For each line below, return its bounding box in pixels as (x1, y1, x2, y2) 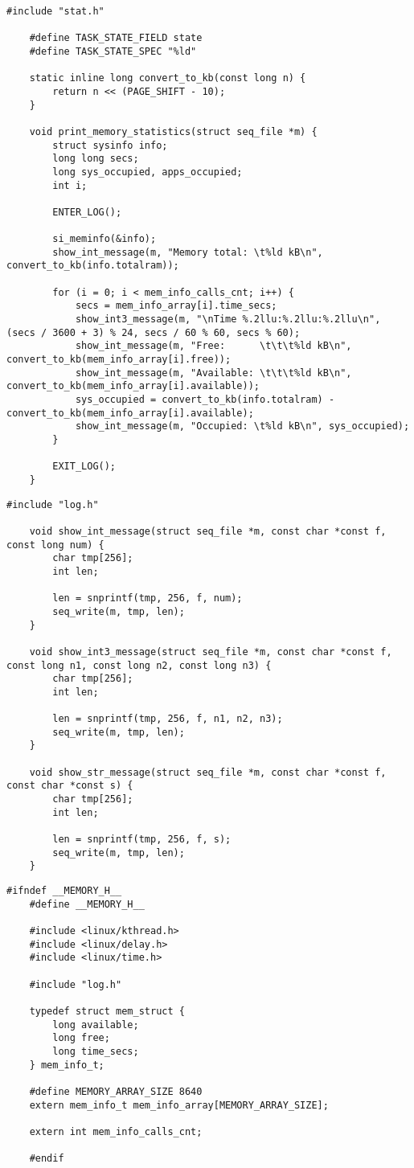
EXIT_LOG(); (52, 461, 117, 473)
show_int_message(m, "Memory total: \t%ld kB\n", (52, 246, 323, 258)
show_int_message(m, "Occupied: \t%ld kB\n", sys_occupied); (75, 420, 410, 432)
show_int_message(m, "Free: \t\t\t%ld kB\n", (75, 340, 352, 352)
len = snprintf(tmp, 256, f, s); (52, 834, 232, 846)
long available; (52, 1018, 139, 1031)
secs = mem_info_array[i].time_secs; (75, 300, 277, 312)
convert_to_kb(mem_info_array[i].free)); (6, 354, 232, 366)
